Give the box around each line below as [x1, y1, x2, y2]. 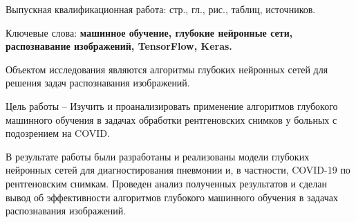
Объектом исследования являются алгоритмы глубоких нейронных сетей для [6, 62, 328, 76]
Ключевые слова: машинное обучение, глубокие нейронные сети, [6, 25, 293, 39]
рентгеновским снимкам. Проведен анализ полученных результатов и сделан [6, 176, 327, 190]
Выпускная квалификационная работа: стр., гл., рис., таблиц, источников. [6, 2, 316, 16]
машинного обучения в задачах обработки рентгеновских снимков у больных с [6, 112, 337, 127]
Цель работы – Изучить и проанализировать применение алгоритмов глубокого [6, 98, 338, 113]
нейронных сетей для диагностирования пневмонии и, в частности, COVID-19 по [6, 163, 350, 177]
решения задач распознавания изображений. [6, 75, 190, 90]
